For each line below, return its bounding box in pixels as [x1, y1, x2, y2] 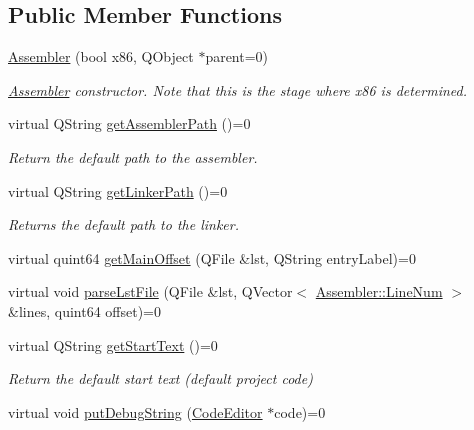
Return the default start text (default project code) [8, 368, 313, 389]
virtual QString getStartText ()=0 [8, 334, 218, 355]
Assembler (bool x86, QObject [8, 46, 194, 67]
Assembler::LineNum [315, 281, 443, 302]
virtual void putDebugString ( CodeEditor [8, 401, 263, 422]
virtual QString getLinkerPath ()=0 [8, 180, 228, 201]
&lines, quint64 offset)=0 [8, 300, 161, 321]
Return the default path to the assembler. [8, 146, 258, 167]
